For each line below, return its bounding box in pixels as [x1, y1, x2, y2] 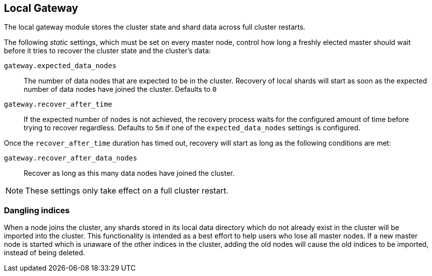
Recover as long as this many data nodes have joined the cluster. [24, 169, 235, 178]
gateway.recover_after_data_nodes [4, 154, 137, 162]
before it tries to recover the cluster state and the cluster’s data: [4, 46, 211, 55]
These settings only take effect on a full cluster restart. [25, 186, 229, 196]
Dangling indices [4, 205, 70, 215]
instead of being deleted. [4, 248, 85, 257]
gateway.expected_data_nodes [4, 62, 117, 70]
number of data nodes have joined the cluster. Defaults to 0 [24, 85, 217, 94]
